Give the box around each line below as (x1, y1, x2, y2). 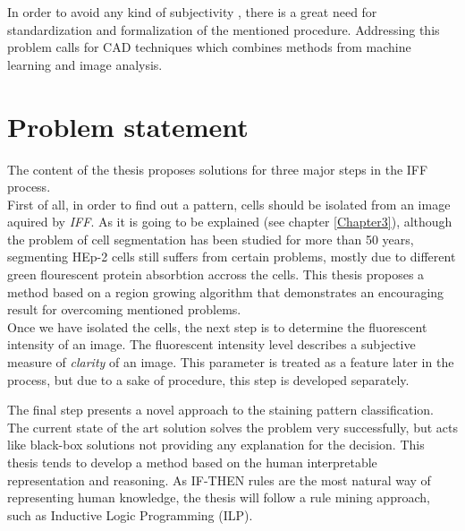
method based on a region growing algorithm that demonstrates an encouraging (7, 282, 444, 301)
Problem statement (7, 107, 249, 144)
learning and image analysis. (7, 55, 163, 73)
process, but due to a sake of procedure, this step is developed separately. (7, 370, 410, 389)
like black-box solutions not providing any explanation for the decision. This (7, 435, 425, 454)
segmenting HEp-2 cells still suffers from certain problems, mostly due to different (7, 247, 456, 266)
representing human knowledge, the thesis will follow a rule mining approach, (7, 488, 430, 507)
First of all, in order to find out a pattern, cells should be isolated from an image (7, 194, 451, 213)
